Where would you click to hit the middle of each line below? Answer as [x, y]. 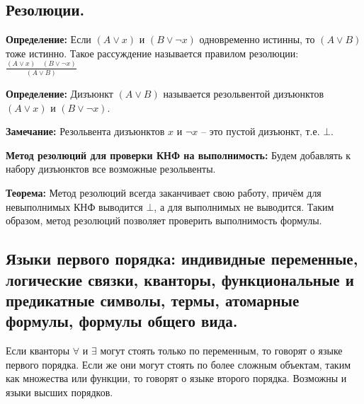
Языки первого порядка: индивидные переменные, [182, 259]
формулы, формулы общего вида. [122, 321]
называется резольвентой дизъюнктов [244, 94]
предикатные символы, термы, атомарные [153, 300]
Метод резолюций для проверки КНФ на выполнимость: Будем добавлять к [178, 155]
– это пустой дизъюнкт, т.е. [260, 131]
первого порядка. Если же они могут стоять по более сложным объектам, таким [178, 364]
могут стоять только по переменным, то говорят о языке [221, 351]
